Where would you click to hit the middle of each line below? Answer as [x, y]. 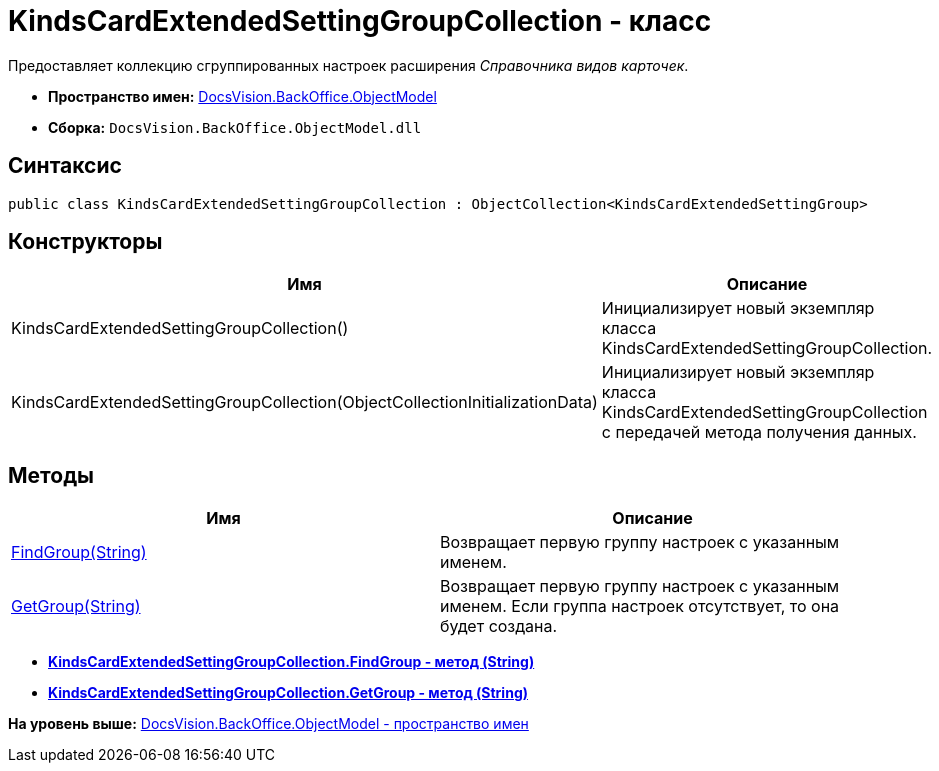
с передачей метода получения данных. [759, 432]
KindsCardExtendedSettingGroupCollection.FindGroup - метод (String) [291, 662]
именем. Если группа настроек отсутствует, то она [640, 606]
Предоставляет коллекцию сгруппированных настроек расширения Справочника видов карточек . [348, 65]
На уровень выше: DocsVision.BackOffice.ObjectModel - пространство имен [268, 724]
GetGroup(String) [76, 606]
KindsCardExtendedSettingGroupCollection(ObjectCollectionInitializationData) [304, 402]
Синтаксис [65, 166]
